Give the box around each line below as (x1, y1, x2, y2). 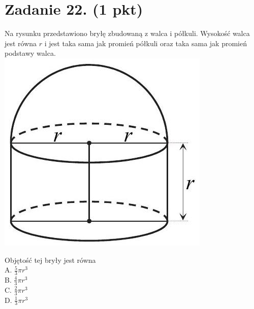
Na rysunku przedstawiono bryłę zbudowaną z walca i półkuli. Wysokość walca (5, 28, 250, 39)
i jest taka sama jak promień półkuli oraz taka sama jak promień (44, 38, 247, 48)
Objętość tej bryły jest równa (5, 254, 96, 265)
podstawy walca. (5, 48, 56, 58)
